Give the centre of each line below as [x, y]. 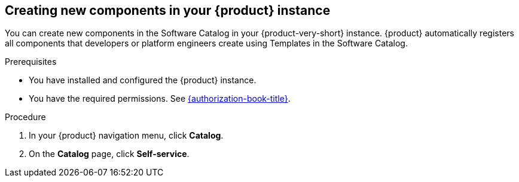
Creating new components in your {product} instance [168, 10]
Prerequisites [31, 62]
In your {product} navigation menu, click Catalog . [126, 136]
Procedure [25, 117]
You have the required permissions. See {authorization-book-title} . [160, 99]
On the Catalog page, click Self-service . [109, 154]
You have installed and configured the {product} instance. [143, 80]
